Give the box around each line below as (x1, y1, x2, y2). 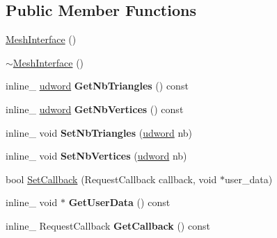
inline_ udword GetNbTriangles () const (6, 78, 189, 93)
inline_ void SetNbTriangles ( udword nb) (6, 125, 193, 139)
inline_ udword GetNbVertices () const (6, 101, 184, 116)
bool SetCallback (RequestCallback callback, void (6, 171, 217, 186)
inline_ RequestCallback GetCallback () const (6, 218, 210, 232)
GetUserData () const (68, 195, 171, 210)
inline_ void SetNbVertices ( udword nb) (6, 148, 187, 163)
